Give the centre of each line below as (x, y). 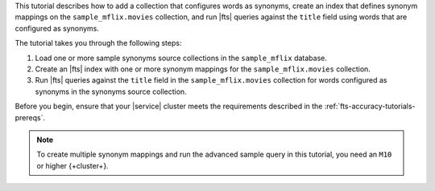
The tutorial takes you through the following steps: (98, 43)
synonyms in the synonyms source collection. (111, 91)
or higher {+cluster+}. (72, 165)
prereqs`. (30, 117)
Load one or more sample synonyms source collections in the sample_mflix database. (181, 58)
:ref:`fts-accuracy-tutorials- (370, 106)
